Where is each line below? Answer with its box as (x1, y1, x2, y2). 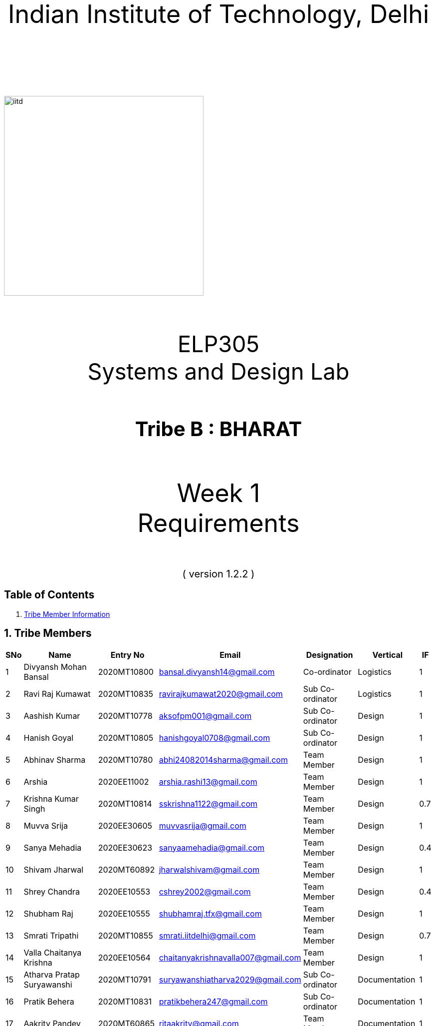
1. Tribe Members (4, 627, 92, 640)
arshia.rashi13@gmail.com (159, 776, 257, 787)
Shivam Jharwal (23, 864, 84, 875)
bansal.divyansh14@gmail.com (159, 666, 275, 677)
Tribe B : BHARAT (135, 417, 302, 441)
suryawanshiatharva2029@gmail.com (159, 974, 301, 985)
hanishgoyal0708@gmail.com (159, 732, 270, 743)
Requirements (137, 508, 300, 538)
